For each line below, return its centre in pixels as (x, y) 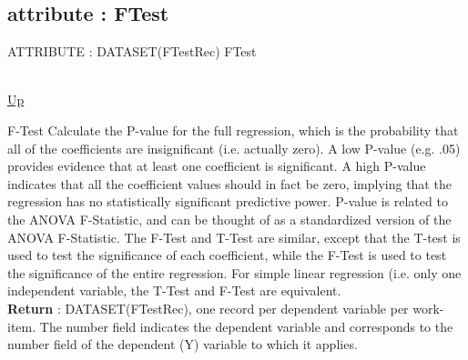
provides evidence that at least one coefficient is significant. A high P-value (217, 166)
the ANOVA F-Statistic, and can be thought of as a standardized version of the (229, 219)
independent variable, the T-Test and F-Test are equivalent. (174, 290)
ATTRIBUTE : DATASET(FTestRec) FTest (132, 51)
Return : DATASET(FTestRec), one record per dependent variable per (208, 308)
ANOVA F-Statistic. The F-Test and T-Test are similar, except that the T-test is (234, 237)
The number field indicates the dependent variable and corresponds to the (246, 326)
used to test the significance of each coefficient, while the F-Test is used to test (227, 255)
